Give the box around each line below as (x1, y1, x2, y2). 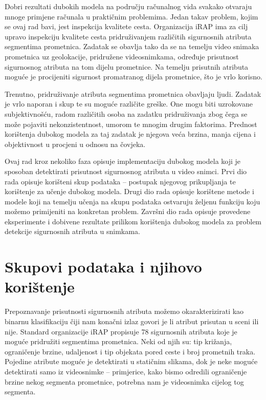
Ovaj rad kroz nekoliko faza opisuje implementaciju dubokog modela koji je (5, 156, 241, 166)
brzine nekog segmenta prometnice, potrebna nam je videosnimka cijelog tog (5, 376, 244, 387)
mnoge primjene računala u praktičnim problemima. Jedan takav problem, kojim (5, 11, 258, 22)
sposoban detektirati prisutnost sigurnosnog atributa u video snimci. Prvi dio (5, 165, 247, 176)
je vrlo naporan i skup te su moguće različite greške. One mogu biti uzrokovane (5, 98, 253, 109)
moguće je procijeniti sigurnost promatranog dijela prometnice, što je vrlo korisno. (5, 71, 262, 82)
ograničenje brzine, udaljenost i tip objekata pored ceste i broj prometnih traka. (5, 346, 256, 356)
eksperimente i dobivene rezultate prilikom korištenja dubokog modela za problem (5, 216, 262, 226)
